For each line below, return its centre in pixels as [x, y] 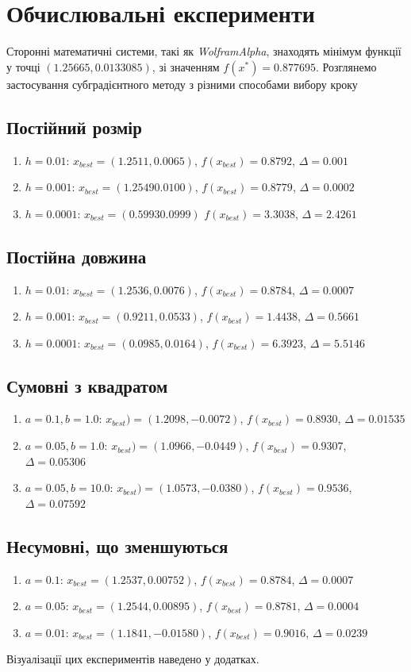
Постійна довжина [77, 256]
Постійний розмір [74, 127]
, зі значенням [186, 66]
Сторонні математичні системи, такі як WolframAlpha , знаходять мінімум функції [204, 51]
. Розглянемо [346, 66]
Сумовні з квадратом [87, 385]
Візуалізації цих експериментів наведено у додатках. [133, 659]
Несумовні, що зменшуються [117, 545]
